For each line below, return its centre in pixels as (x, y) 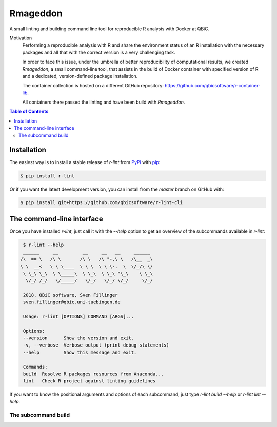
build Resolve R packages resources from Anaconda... (94, 374)
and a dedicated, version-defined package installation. (80, 76)
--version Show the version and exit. (79, 338)
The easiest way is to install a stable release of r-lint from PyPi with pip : (85, 162)
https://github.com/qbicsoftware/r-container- (213, 86)
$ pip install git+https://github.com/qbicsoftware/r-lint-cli (102, 203)
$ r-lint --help (44, 245)
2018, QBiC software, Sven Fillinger (71, 295)
